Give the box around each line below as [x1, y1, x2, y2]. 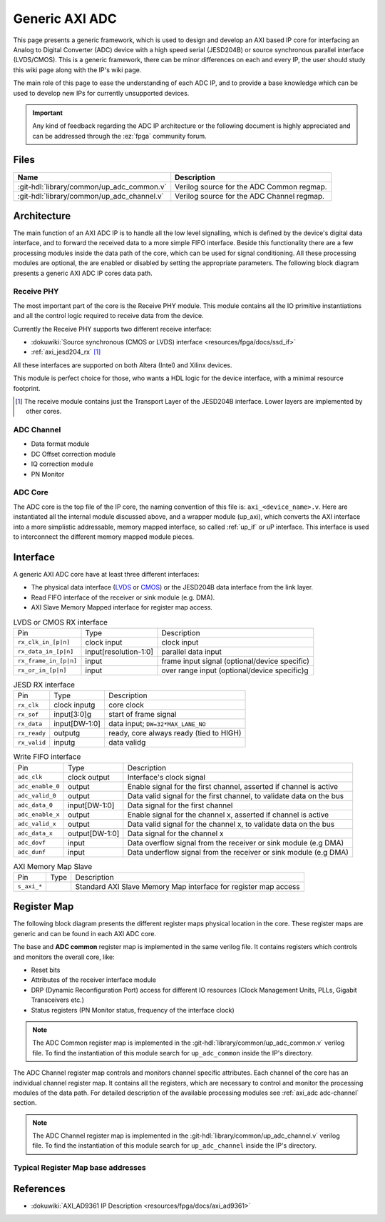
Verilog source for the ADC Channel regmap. [175, 191, 324, 201]
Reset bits [31, 965, 61, 974]
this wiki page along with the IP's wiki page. [13, 65, 142, 74]
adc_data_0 [17, 801, 53, 809]
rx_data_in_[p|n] [17, 647, 74, 655]
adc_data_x [17, 830, 53, 838]
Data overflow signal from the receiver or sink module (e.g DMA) [127, 838, 344, 848]
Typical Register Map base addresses [13, 1163, 146, 1173]
